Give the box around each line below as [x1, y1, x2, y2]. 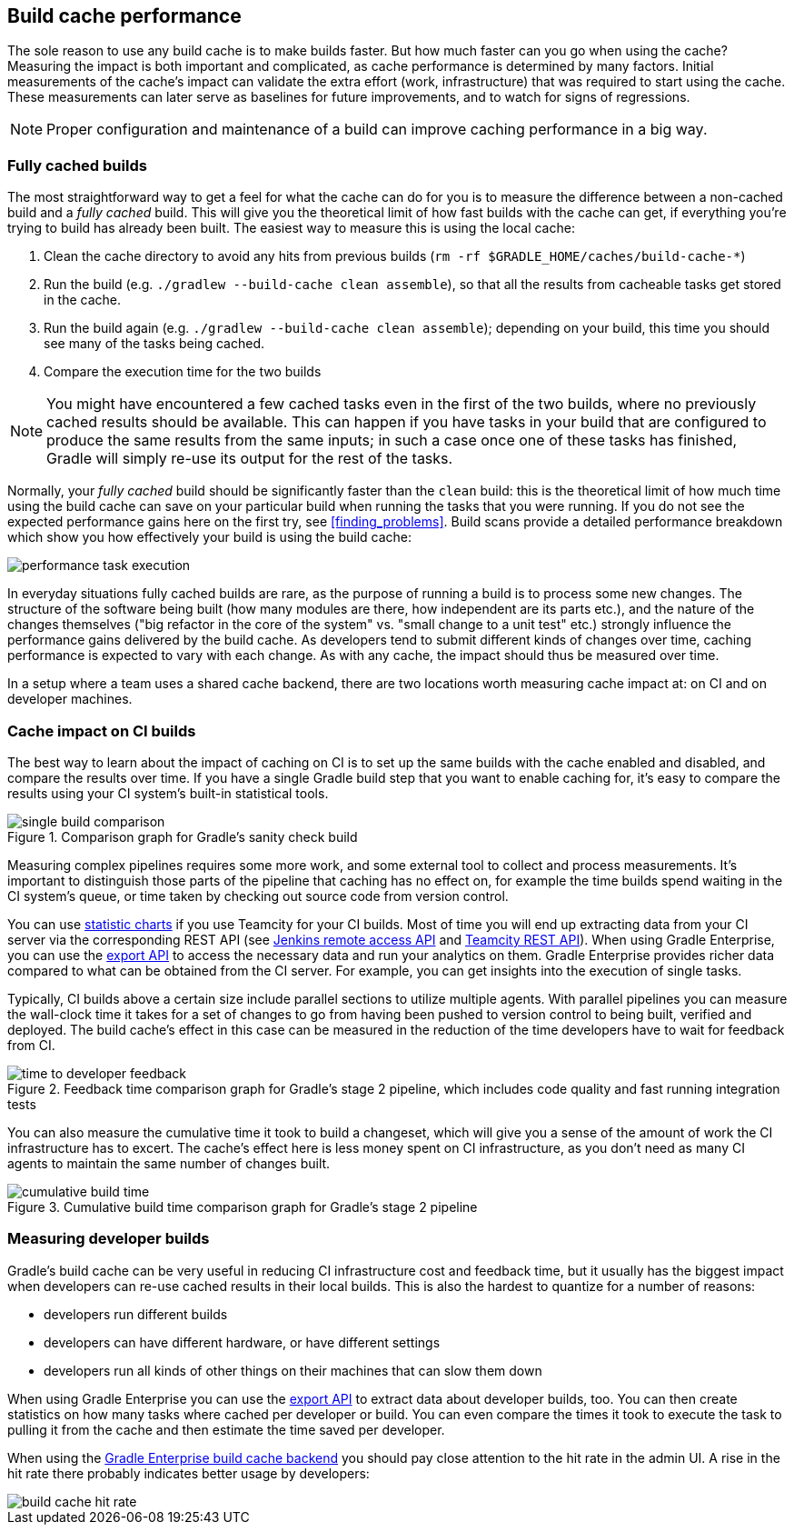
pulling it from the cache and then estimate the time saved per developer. [7, 1421, 445, 1437]
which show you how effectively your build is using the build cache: [7, 529, 412, 546]
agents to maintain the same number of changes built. [7, 1155, 331, 1171]
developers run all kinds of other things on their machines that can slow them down [44, 1362, 542, 1378]
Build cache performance [7, 5, 242, 27]
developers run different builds [44, 1306, 228, 1322]
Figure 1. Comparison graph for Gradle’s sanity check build [7, 828, 358, 845]
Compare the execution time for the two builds [44, 364, 322, 380]
